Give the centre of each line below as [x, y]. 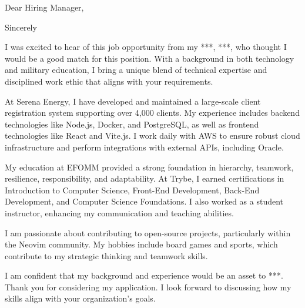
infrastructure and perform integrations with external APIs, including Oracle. [144, 147]
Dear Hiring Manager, [44, 7]
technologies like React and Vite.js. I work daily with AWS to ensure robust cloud [152, 135]
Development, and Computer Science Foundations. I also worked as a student [144, 201]
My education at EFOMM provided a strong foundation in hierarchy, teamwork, [149, 167]
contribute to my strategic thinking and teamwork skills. [106, 255]
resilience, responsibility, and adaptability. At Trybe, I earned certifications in [145, 178]
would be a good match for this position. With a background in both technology [150, 58]
